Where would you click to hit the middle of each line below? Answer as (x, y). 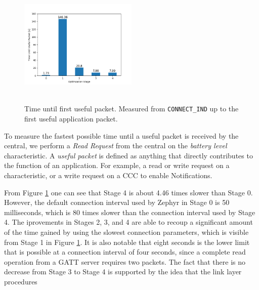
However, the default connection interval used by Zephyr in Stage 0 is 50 (117, 202)
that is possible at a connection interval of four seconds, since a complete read (125, 252)
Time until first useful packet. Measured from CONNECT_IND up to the (132, 109)
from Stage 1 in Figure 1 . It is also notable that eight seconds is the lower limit (127, 242)
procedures (21, 281)
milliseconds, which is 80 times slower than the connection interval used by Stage (130, 212)
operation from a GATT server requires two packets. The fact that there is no (125, 261)
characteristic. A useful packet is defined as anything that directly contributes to (128, 155)
